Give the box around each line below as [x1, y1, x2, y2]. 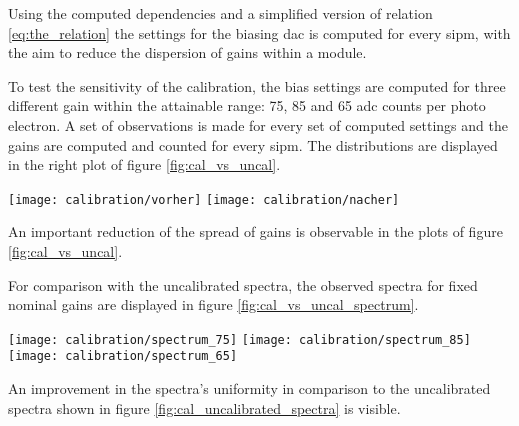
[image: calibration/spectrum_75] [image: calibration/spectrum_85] [8, 332, 471, 347]
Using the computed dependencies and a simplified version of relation [8, 3, 433, 23]
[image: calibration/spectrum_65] [8, 349, 238, 364]
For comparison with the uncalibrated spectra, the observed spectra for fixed [8, 274, 478, 295]
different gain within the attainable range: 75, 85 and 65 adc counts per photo [8, 95, 486, 116]
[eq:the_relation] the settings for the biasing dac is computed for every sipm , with [8, 22, 511, 43]
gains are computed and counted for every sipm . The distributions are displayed [8, 134, 498, 155]
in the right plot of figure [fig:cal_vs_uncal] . [8, 154, 281, 175]
